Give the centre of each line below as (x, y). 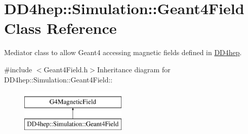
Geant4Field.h (66, 69)
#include (18, 69)
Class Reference (60, 28)
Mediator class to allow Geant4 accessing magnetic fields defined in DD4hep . (123, 52)
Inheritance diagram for (134, 69)
